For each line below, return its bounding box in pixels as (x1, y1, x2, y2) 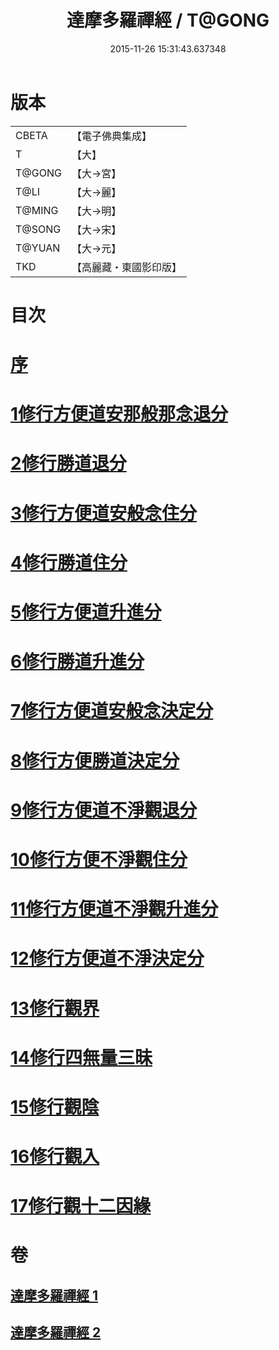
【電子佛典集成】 (71, 129, 152, 143)
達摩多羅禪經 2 (10, 1324, 102, 1341)
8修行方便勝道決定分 (10, 749, 180, 772)
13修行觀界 (10, 997, 100, 1020)
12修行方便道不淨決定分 (10, 947, 205, 970)
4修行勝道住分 (10, 551, 128, 574)
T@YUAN (15, 241, 61, 255)
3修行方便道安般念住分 (10, 502, 198, 525)
